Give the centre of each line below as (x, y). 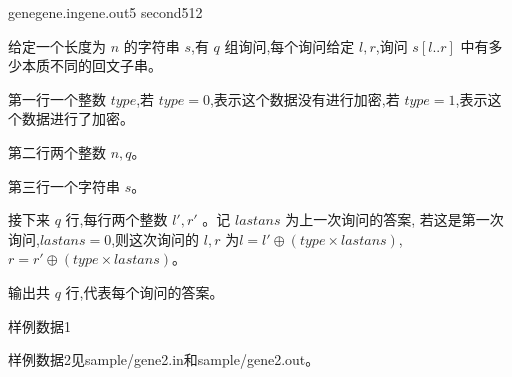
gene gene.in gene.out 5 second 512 (105, 12)
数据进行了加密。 (77, 118)
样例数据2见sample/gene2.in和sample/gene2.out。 (164, 359)
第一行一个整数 (57, 98)
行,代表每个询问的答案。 (144, 291)
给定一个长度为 (57, 45)
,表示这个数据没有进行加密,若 (304, 98)
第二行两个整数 (57, 151)
